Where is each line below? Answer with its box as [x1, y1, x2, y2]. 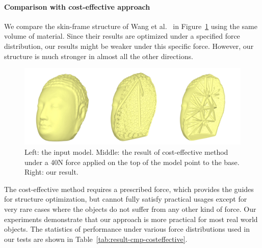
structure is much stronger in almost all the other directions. [4, 50, 193, 61]
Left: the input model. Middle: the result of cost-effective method [24, 147, 228, 157]
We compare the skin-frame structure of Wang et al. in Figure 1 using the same [4, 20, 257, 31]
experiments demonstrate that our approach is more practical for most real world [4, 213, 258, 224]
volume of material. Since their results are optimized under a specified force [4, 31, 240, 41]
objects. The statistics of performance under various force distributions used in [4, 224, 250, 234]
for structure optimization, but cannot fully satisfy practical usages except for [4, 194, 247, 204]
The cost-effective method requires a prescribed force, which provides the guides [4, 183, 254, 194]
